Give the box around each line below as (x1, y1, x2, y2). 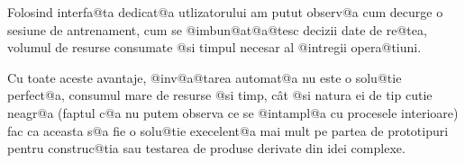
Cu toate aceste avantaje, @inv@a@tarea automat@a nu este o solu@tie (7, 68, 402, 86)
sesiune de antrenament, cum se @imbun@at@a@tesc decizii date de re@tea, (7, 20, 427, 39)
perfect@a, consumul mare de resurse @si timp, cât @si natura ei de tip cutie (7, 86, 433, 104)
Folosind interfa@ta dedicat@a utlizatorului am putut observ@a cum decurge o (7, 3, 443, 21)
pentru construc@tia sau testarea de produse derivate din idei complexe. (7, 139, 406, 158)
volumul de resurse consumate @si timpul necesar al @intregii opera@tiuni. (7, 38, 422, 57)
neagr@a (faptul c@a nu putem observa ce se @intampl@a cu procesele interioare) (7, 103, 459, 122)
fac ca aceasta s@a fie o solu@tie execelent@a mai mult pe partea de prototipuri (7, 121, 449, 140)
